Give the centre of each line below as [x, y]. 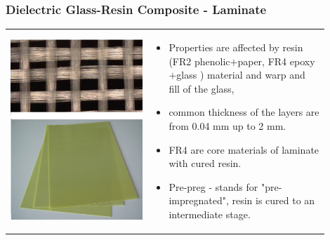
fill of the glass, [202, 88]
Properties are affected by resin [236, 47]
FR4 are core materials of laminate [244, 149]
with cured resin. [205, 163]
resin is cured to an [273, 200]
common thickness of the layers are [244, 112]
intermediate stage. [210, 214]
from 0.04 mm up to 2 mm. [227, 125]
